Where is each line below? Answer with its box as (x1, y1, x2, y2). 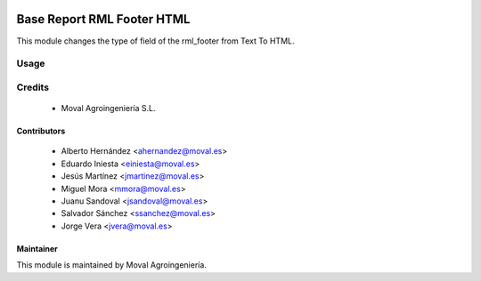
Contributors (16, 125, 66, 137)
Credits (16, 81, 49, 93)
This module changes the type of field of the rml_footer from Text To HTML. (16, 36, 295, 46)
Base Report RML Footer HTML (16, 12, 191, 27)
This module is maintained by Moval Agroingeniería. (16, 260, 207, 270)
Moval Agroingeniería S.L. (61, 103, 156, 114)
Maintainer (16, 243, 58, 253)
